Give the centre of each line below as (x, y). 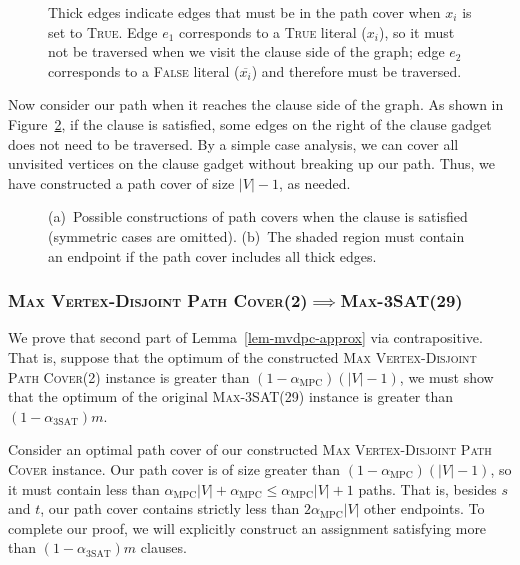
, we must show (446, 376)
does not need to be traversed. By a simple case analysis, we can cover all (233, 143)
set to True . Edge (103, 31)
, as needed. (314, 182)
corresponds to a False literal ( (144, 70)
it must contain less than (84, 488)
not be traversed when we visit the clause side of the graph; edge (246, 51)
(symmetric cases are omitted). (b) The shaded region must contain (256, 235)
